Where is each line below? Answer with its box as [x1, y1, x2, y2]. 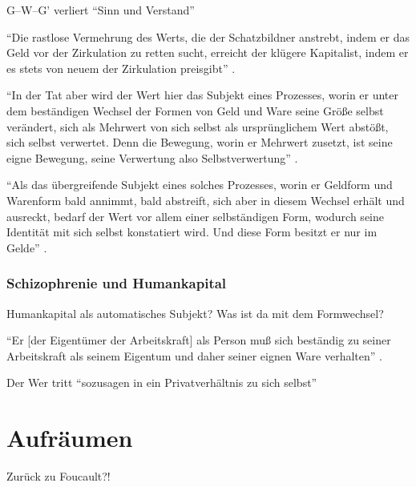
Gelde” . [6, 239, 47, 256]
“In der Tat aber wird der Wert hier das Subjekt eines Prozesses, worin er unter [6, 87, 399, 103]
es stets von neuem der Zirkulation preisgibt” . [6, 59, 236, 76]
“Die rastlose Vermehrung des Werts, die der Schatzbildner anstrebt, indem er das [6, 28, 410, 45]
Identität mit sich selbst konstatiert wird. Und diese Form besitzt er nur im [6, 223, 378, 240]
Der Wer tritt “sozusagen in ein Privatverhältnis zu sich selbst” [6, 374, 317, 391]
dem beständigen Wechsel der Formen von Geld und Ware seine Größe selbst [6, 102, 384, 119]
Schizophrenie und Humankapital [6, 273, 227, 293]
